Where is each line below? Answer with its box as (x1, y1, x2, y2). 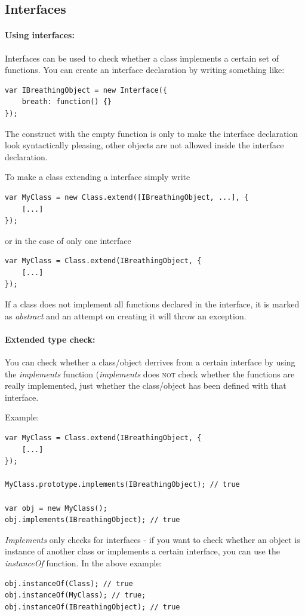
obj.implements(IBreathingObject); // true (5, 516, 180, 524)
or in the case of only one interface (5, 234, 131, 246)
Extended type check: (5, 333, 95, 345)
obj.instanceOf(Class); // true (5, 579, 133, 588)
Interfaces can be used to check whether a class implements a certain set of (5, 51, 279, 64)
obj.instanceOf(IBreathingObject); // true (5, 602, 180, 611)
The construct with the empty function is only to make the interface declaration (5, 127, 298, 139)
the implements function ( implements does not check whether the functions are (5, 367, 295, 380)
